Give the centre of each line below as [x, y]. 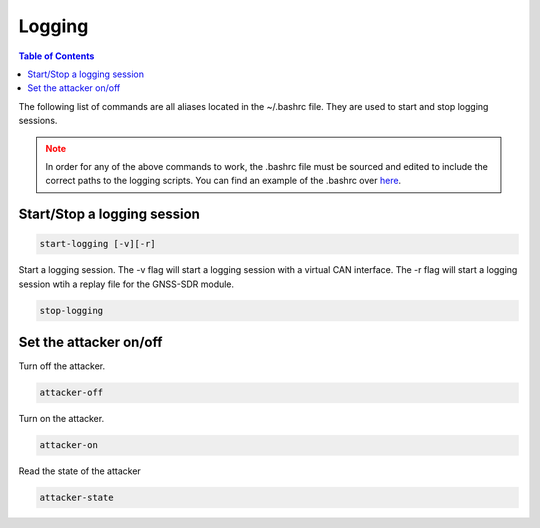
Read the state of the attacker [80, 471]
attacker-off [71, 393]
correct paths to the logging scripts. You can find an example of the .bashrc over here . [223, 181]
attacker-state [76, 498]
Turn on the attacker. [61, 419]
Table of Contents [56, 56]
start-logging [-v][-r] [98, 244]
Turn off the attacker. [61, 366]
